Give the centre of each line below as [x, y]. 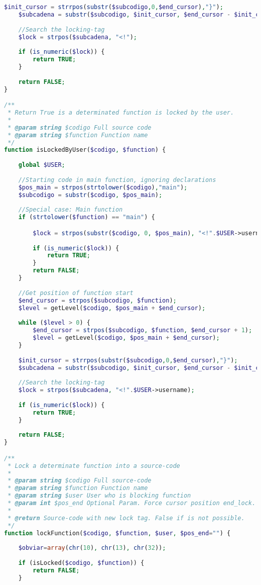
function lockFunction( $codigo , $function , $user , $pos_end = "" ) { [117, 533]
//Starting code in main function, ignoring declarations [117, 180]
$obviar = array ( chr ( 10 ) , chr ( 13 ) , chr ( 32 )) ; [92, 548]
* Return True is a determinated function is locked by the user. [121, 113]
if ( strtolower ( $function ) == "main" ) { [87, 217]
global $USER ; [42, 165]
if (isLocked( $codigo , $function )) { [81, 563]
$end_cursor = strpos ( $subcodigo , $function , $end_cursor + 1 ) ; [143, 330]
